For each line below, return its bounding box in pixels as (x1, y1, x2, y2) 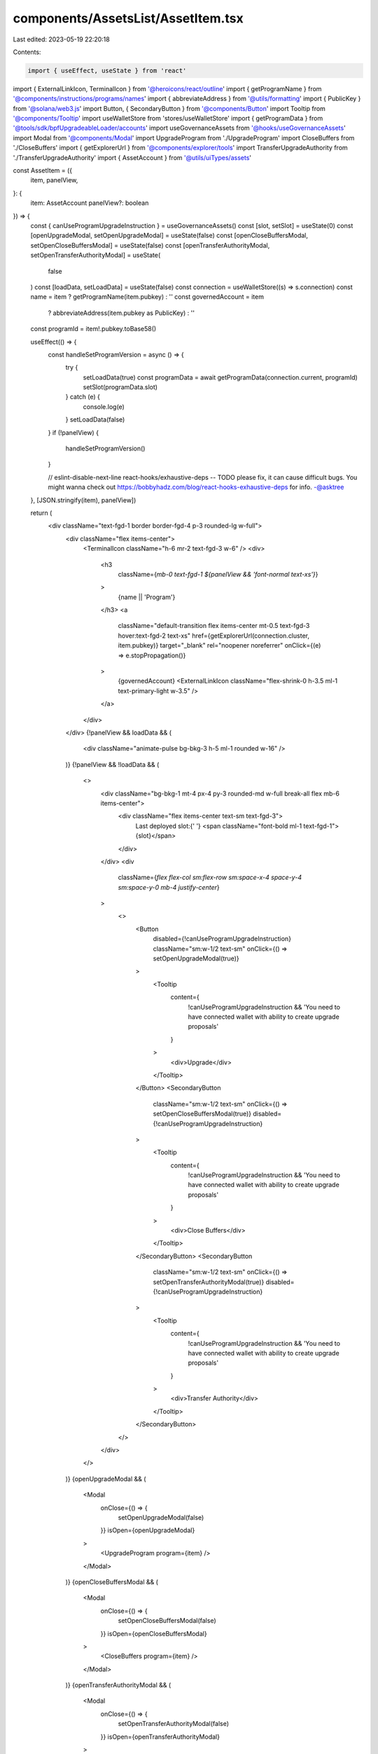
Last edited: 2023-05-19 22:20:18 (13, 35, 110, 43)
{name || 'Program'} (118, 593, 176, 601)
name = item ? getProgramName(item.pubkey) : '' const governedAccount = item (30, 293, 264, 301)
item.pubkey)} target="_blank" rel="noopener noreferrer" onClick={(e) (118, 641, 321, 650)
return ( (30, 509, 52, 517)
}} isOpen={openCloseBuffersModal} (100, 1629, 207, 1638)
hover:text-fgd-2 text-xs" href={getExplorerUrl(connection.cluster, (118, 631, 309, 640)
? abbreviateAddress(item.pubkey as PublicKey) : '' (48, 309, 195, 317)
